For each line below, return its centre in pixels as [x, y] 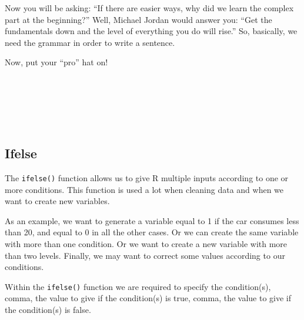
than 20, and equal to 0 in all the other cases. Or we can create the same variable [152, 232]
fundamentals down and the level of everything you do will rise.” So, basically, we [151, 31]
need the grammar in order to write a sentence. [90, 42]
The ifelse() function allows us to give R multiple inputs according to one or [147, 177]
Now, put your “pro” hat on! [56, 62]
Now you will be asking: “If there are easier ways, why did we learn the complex [149, 8]
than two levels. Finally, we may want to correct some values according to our [145, 255]
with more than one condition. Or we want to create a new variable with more [146, 243]
